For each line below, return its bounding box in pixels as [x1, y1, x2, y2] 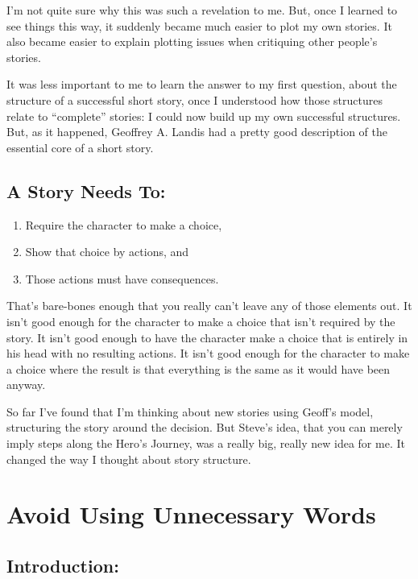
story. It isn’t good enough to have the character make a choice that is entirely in [6, 329, 408, 345]
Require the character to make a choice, [25, 216, 222, 233]
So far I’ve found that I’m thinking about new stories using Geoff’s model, [6, 403, 374, 420]
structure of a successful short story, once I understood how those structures [6, 91, 383, 108]
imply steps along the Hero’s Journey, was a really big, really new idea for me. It [6, 435, 405, 452]
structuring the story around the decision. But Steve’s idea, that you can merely [6, 419, 403, 436]
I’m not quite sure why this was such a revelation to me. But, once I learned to [6, 2, 398, 18]
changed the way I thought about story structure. [6, 450, 251, 467]
